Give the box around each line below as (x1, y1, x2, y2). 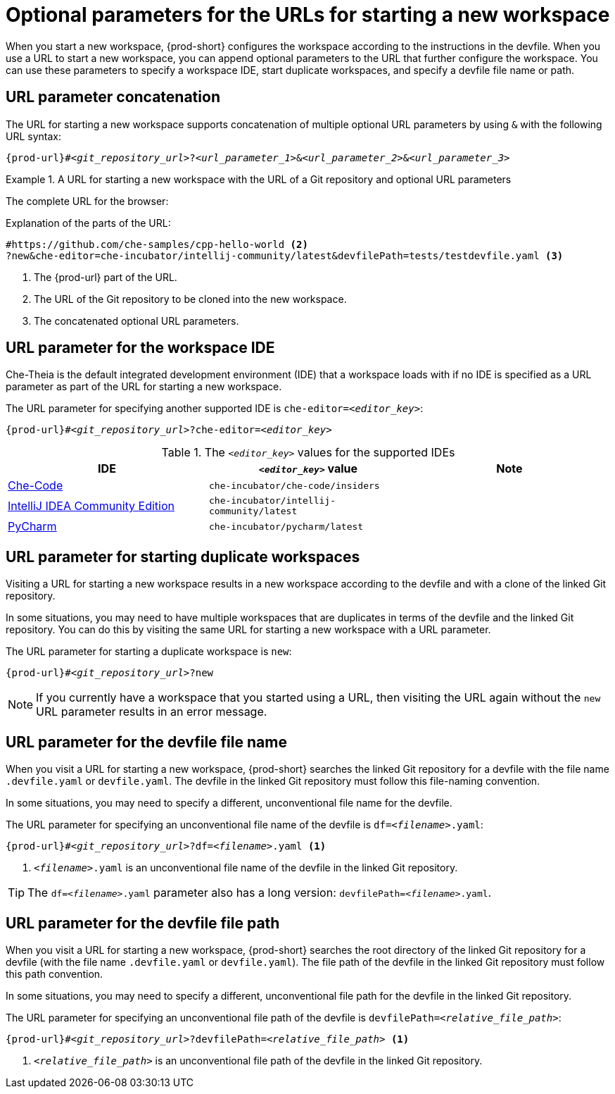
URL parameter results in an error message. (36, 704, 267, 719)
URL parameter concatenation (6, 88, 220, 106)
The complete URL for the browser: (6, 194, 169, 207)
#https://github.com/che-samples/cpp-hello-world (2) (6, 238, 308, 250)
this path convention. (6, 967, 103, 980)
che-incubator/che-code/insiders (208, 480, 380, 491)
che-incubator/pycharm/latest (208, 521, 364, 532)
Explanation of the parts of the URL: (6, 216, 171, 229)
